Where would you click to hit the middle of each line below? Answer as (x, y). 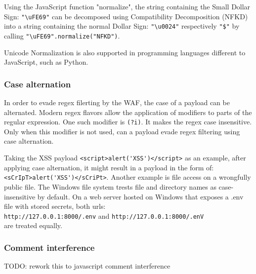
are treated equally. (33, 225)
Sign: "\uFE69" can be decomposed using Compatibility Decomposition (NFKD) (126, 16)
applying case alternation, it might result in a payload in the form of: (109, 167)
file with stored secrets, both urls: (55, 206)
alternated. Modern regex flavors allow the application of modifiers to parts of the (128, 112)
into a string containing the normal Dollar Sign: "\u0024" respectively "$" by (122, 26)
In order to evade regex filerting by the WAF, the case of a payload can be (117, 102)
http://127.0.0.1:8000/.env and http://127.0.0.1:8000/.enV (104, 215)
